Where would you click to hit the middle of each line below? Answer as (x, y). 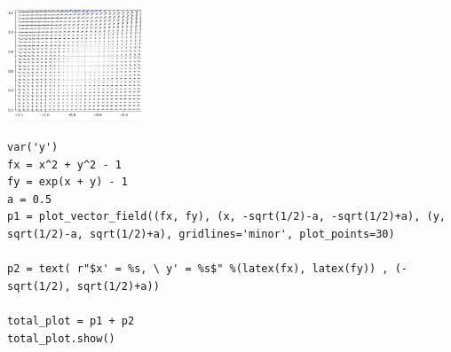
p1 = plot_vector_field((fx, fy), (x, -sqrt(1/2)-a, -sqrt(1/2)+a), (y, (226, 217)
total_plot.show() (61, 338)
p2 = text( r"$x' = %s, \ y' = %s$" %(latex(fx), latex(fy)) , (198, 269)
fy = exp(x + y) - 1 (68, 182)
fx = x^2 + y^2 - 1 (64, 164)
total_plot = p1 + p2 (71, 321)
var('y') (33, 147)
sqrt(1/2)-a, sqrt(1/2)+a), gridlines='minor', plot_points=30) (201, 234)
